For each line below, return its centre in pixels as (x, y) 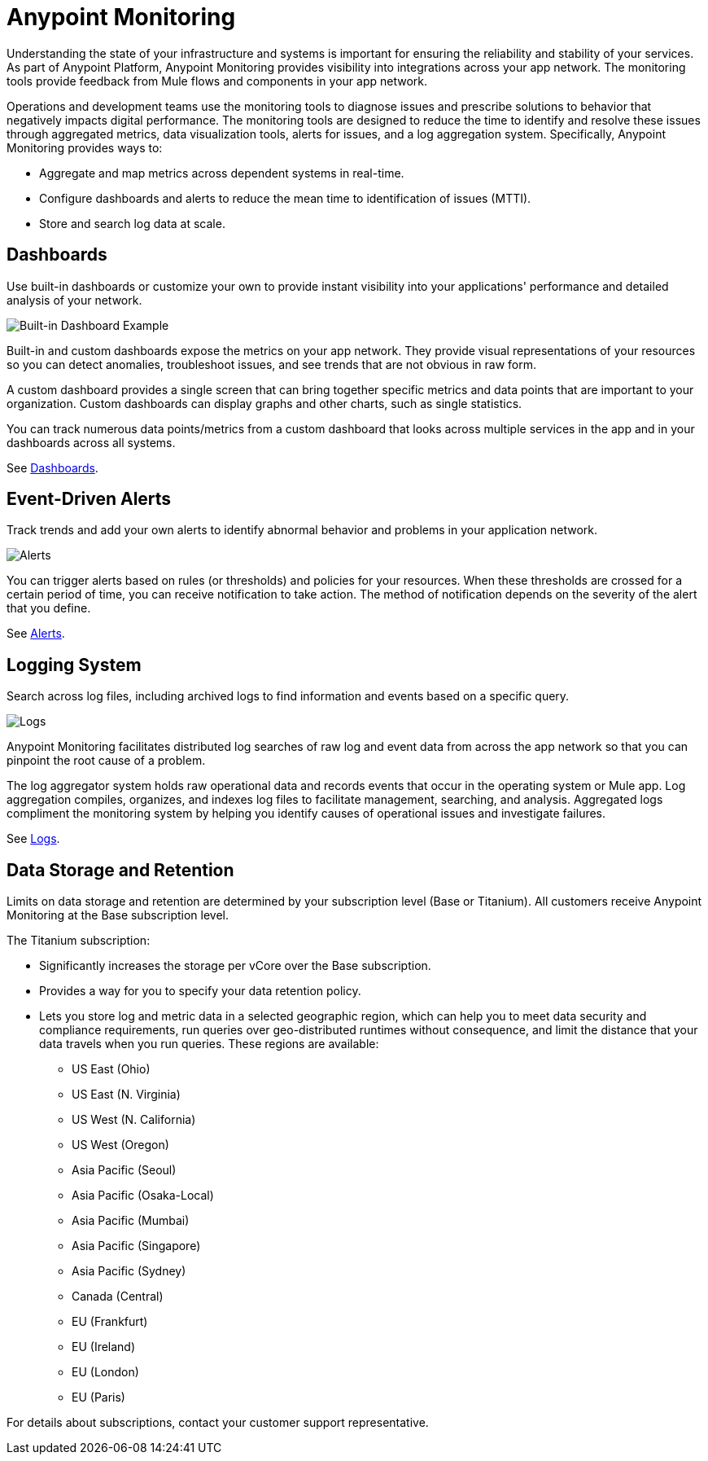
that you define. (49, 608)
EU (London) (105, 1372)
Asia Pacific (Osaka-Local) (143, 1196)
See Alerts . (36, 634)
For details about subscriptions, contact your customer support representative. (218, 1423)
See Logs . (33, 839)
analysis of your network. (74, 300)
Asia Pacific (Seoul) (124, 1170)
